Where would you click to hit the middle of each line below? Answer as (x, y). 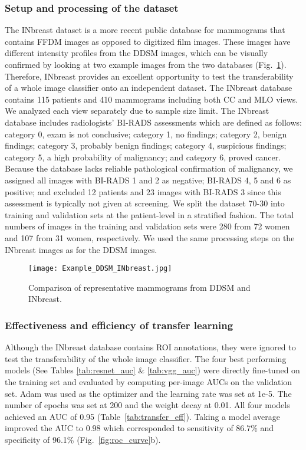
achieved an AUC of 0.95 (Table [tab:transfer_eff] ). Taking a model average (142, 416)
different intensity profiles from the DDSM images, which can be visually (136, 53)
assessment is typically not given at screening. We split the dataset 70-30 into (145, 203)
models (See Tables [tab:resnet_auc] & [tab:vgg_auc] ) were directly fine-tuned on (152, 370)
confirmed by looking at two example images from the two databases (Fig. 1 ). (146, 64)
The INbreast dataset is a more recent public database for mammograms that (145, 30)
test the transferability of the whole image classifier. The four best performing (146, 358)
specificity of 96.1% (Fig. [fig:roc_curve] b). (83, 439)
